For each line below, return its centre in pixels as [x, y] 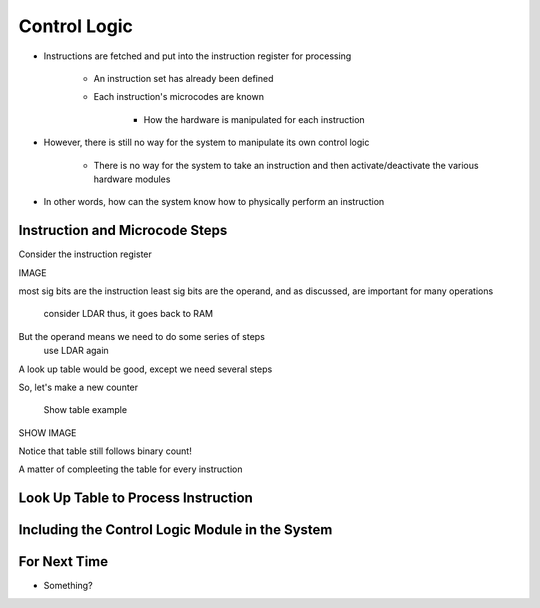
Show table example [85, 410]
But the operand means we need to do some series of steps [141, 336]
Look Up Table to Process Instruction [136, 498]
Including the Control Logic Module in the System [175, 530]
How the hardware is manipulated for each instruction [254, 119]
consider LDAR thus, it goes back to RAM [128, 314]
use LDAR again [76, 351]
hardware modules [132, 179]
